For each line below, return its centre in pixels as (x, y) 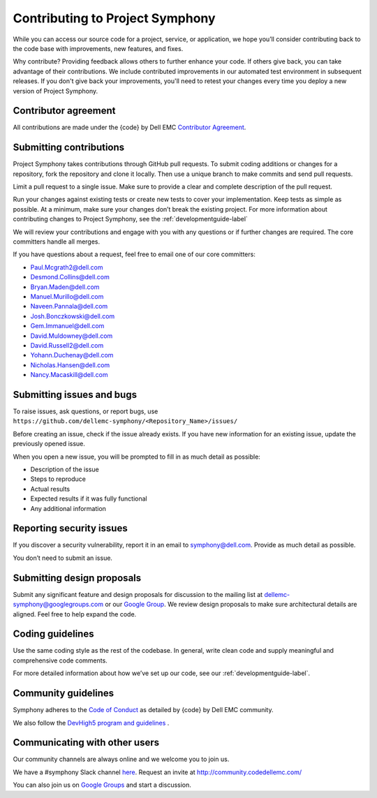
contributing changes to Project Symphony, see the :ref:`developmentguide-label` (130, 219)
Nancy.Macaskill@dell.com (69, 375)
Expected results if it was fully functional (89, 498)
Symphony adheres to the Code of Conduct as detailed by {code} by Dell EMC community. (143, 710)
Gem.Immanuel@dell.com (67, 326)
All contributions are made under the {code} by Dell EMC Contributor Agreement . (130, 127)
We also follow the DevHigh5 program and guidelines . (91, 723)
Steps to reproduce (58, 479)
